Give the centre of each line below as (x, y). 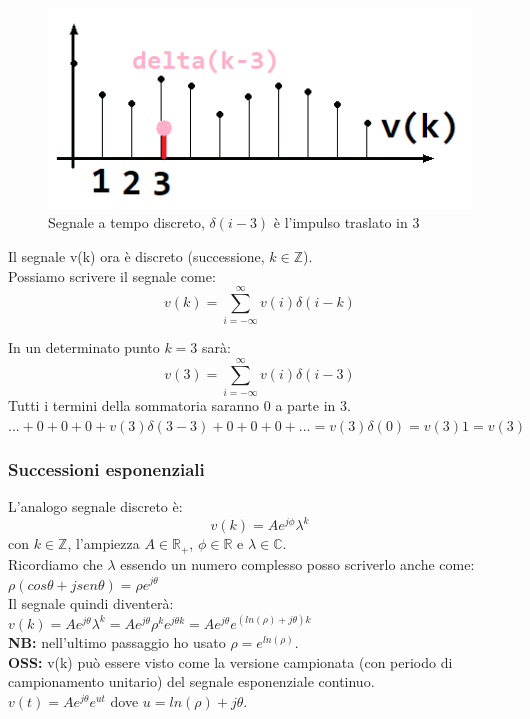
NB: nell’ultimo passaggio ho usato (117, 642)
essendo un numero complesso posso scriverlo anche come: (297, 563)
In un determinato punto (84, 347)
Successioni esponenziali (106, 469)
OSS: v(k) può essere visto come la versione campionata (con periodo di (230, 661)
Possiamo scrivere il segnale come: (112, 275)
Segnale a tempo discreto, (126, 222)
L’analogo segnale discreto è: (95, 506)
